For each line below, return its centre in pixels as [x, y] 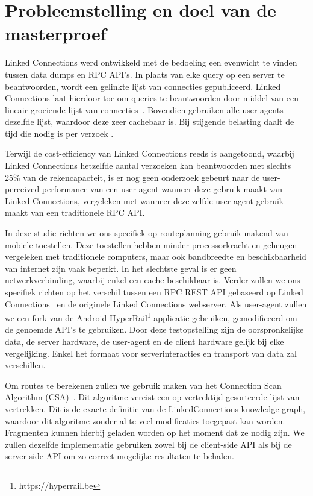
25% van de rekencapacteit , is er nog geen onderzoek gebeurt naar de [132, 177]
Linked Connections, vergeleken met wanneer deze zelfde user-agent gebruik [144, 200]
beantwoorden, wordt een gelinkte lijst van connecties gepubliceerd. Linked [143, 86]
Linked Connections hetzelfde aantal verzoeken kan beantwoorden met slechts [148, 165]
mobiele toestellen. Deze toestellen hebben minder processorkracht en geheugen [151, 244]
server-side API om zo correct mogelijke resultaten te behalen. [119, 456]
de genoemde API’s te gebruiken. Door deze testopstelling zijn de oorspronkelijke [154, 329]
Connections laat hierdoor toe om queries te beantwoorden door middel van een [152, 98]
